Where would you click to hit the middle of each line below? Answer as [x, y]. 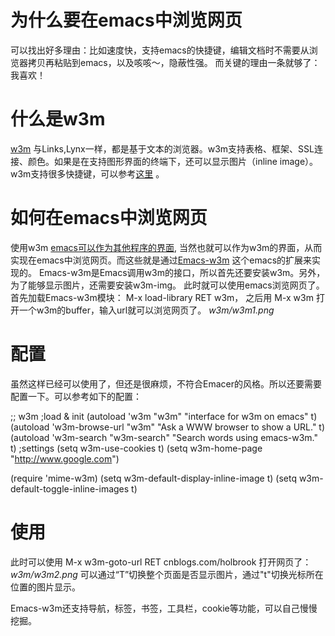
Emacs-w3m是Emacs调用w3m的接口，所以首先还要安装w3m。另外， [182, 272]
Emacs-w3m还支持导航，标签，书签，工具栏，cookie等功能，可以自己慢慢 [164, 608]
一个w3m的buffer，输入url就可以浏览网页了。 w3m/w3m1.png [146, 310]
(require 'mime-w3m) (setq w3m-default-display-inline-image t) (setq [153, 478]
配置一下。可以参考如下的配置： [76, 396]
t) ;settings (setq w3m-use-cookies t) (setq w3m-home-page [136, 448]
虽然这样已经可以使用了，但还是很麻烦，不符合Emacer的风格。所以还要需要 [166, 383]
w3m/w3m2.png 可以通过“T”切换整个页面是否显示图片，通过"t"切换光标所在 [167, 574]
